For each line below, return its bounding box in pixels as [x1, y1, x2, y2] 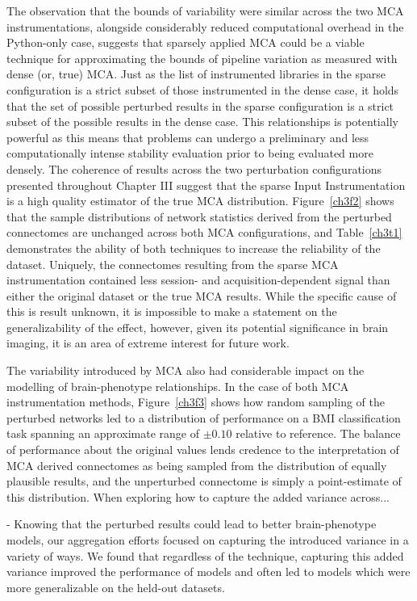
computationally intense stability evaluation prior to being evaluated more [6, 145, 373, 162]
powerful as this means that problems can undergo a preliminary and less [6, 128, 369, 145]
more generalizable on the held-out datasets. [6, 578, 225, 595]
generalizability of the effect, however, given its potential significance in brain [6, 318, 389, 335]
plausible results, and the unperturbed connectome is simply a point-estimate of [6, 473, 402, 490]
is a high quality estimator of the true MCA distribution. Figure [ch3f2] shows [6, 192, 394, 209]
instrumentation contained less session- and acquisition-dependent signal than [6, 271, 390, 288]
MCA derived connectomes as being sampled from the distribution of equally [6, 456, 387, 473]
